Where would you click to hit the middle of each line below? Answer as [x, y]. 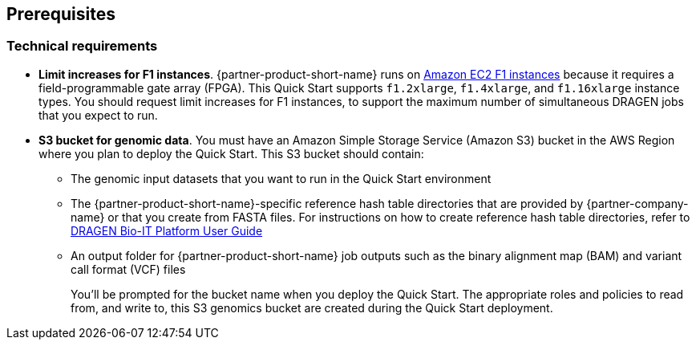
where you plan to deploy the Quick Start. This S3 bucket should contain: [231, 153]
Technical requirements [82, 46]
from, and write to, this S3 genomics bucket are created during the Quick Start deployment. [312, 307]
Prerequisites [61, 14]
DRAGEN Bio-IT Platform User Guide [167, 230]
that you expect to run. [98, 115]
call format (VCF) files [128, 269]
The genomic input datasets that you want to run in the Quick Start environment [281, 178]
